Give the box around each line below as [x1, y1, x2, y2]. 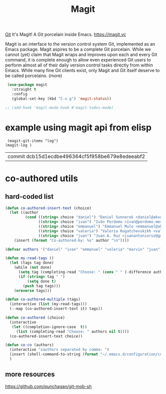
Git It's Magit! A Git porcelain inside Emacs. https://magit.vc [5, 31, 126, 38]
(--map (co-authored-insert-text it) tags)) [9, 306, 103, 311]
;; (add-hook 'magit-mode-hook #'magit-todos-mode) [5, 105, 114, 110]
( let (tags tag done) [9, 261, 54, 265]
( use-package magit [7, 82, 48, 87]
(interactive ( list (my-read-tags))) [9, 302, 87, 307]
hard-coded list [5, 193, 54, 201]
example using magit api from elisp [5, 122, 152, 133]
